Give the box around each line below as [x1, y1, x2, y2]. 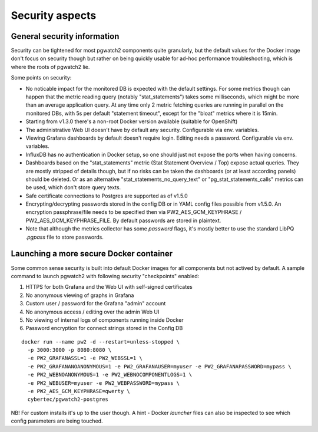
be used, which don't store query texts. [25, 184, 121, 191]
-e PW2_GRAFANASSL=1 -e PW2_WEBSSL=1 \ [27, 355, 143, 362]
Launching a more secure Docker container [11, 249, 173, 259]
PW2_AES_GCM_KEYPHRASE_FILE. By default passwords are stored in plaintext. [25, 217, 221, 224]
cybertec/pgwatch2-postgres [27, 396, 109, 403]
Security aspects [11, 9, 97, 22]
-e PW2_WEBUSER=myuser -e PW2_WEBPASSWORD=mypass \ [27, 380, 180, 386]
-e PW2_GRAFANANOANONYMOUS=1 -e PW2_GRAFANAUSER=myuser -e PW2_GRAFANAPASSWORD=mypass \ [27, 363, 291, 370]
